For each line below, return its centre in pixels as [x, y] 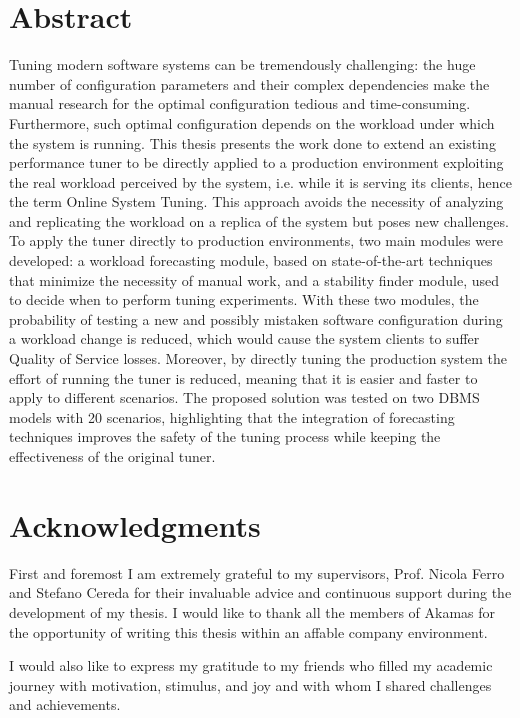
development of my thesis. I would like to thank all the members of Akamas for [252, 611]
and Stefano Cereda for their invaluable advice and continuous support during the [260, 592]
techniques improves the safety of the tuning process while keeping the [225, 436]
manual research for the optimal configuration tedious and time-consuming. [240, 103]
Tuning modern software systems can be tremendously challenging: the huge [242, 64]
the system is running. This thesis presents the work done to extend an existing [252, 142]
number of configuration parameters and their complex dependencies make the [249, 83]
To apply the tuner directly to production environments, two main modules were [256, 240]
